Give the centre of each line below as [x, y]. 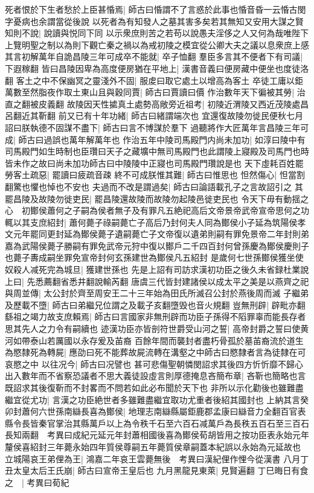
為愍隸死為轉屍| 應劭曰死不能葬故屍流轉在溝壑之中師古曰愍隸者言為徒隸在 [151, 352]
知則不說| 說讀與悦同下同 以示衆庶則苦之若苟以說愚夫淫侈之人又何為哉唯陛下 [157, 33]
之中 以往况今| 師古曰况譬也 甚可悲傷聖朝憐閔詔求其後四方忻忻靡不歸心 [162, 364]
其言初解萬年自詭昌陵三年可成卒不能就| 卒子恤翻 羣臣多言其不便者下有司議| [154, 56]
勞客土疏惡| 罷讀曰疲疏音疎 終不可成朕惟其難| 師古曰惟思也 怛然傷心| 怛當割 [155, 175]
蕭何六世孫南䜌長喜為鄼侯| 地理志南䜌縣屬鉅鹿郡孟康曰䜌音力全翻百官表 [164, 411]
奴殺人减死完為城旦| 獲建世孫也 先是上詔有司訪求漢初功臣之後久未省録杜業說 [157, 269]
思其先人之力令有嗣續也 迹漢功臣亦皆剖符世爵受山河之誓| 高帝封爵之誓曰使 [153, 329]
